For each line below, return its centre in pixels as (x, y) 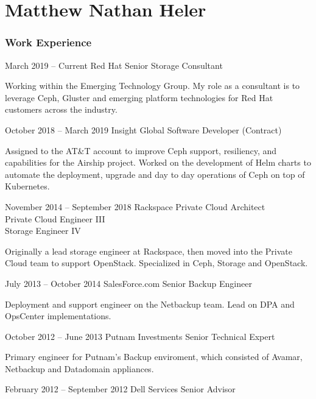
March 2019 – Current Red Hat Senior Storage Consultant (114, 65)
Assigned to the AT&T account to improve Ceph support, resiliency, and (141, 150)
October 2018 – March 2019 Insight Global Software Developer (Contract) (143, 129)
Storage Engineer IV (43, 231)
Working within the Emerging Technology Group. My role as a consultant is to (153, 86)
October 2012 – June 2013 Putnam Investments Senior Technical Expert (140, 336)
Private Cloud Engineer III (55, 218)
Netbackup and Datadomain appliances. (79, 368)
